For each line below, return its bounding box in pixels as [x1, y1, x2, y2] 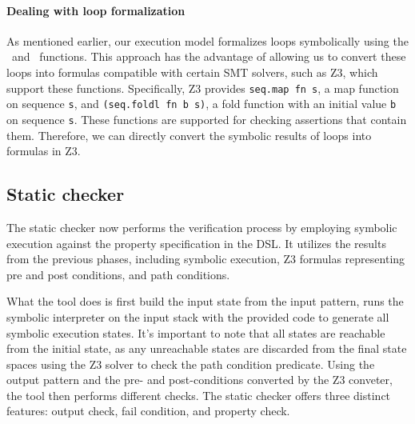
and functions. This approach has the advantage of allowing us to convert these [11, 48, 406, 65]
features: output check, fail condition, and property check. [6, 402, 290, 419]
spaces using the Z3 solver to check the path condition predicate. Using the [6, 355, 375, 372]
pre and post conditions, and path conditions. [6, 266, 230, 282]
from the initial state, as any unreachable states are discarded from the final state [6, 340, 407, 357]
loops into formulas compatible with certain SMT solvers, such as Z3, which [6, 63, 378, 80]
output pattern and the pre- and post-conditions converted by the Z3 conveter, [6, 371, 393, 388]
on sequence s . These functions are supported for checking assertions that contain [6, 110, 407, 127]
